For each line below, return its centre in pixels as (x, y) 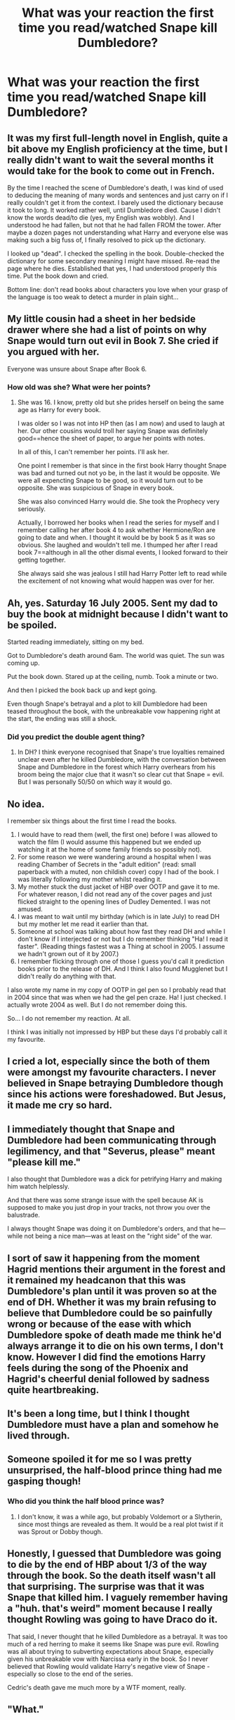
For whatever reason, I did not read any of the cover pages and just (115, 894)
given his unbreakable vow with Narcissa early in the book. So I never (108, 1659)
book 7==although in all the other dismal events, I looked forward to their (123, 553)
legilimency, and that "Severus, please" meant (111, 1151)
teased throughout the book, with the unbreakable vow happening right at (114, 711)
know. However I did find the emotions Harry (107, 1357)
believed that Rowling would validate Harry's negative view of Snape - (109, 1666)
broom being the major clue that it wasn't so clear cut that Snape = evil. (121, 774)
